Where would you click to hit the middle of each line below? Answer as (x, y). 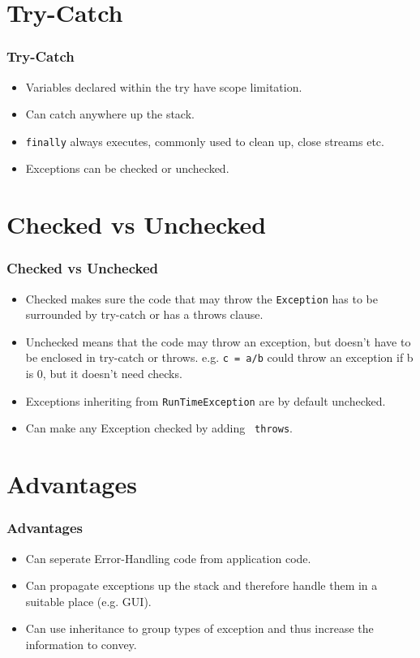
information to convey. (81, 644)
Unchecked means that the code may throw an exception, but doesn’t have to (218, 341)
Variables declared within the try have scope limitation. (164, 86)
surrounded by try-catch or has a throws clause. (144, 314)
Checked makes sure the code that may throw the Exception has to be (201, 298)
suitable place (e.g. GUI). (88, 601)
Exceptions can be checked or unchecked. (127, 168)
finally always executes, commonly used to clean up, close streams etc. (205, 141)
